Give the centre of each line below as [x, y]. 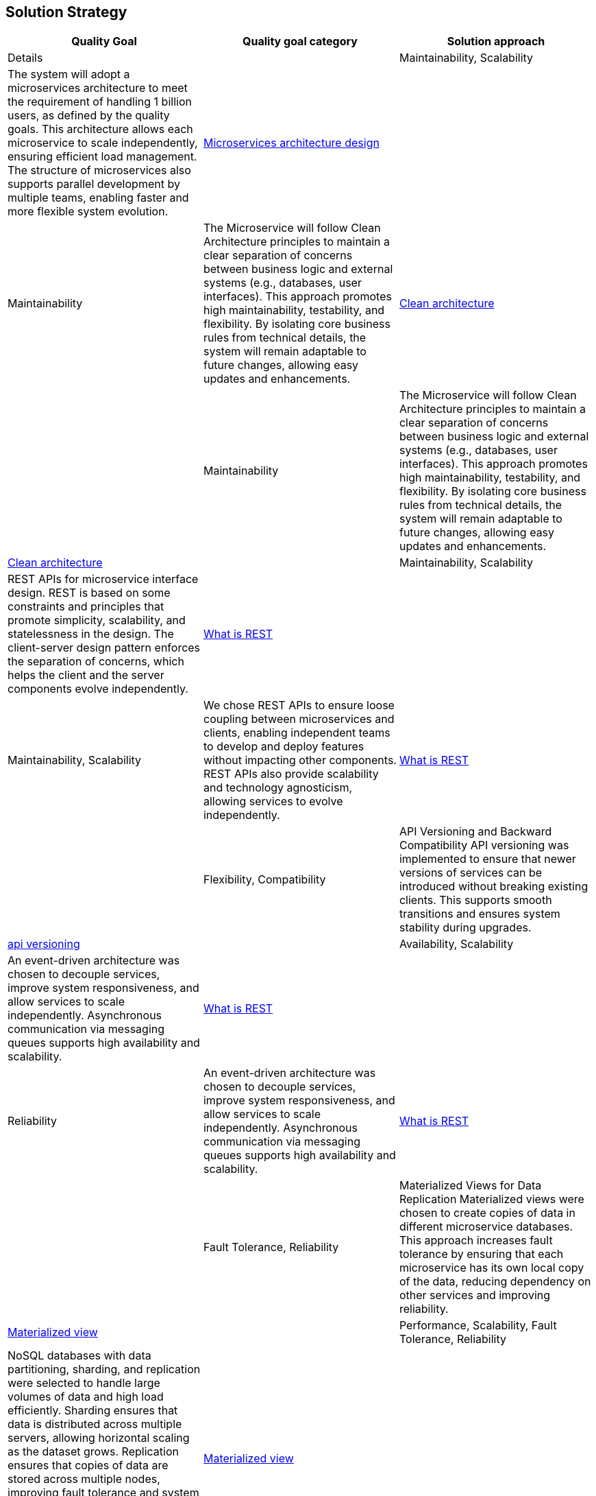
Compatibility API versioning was [484, 845]
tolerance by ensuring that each [481, 1254]
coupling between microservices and [299, 719]
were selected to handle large [84, 1383]
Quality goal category [300, 41]
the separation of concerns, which [96, 662]
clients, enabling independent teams [297, 733]
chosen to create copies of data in [487, 1213]
